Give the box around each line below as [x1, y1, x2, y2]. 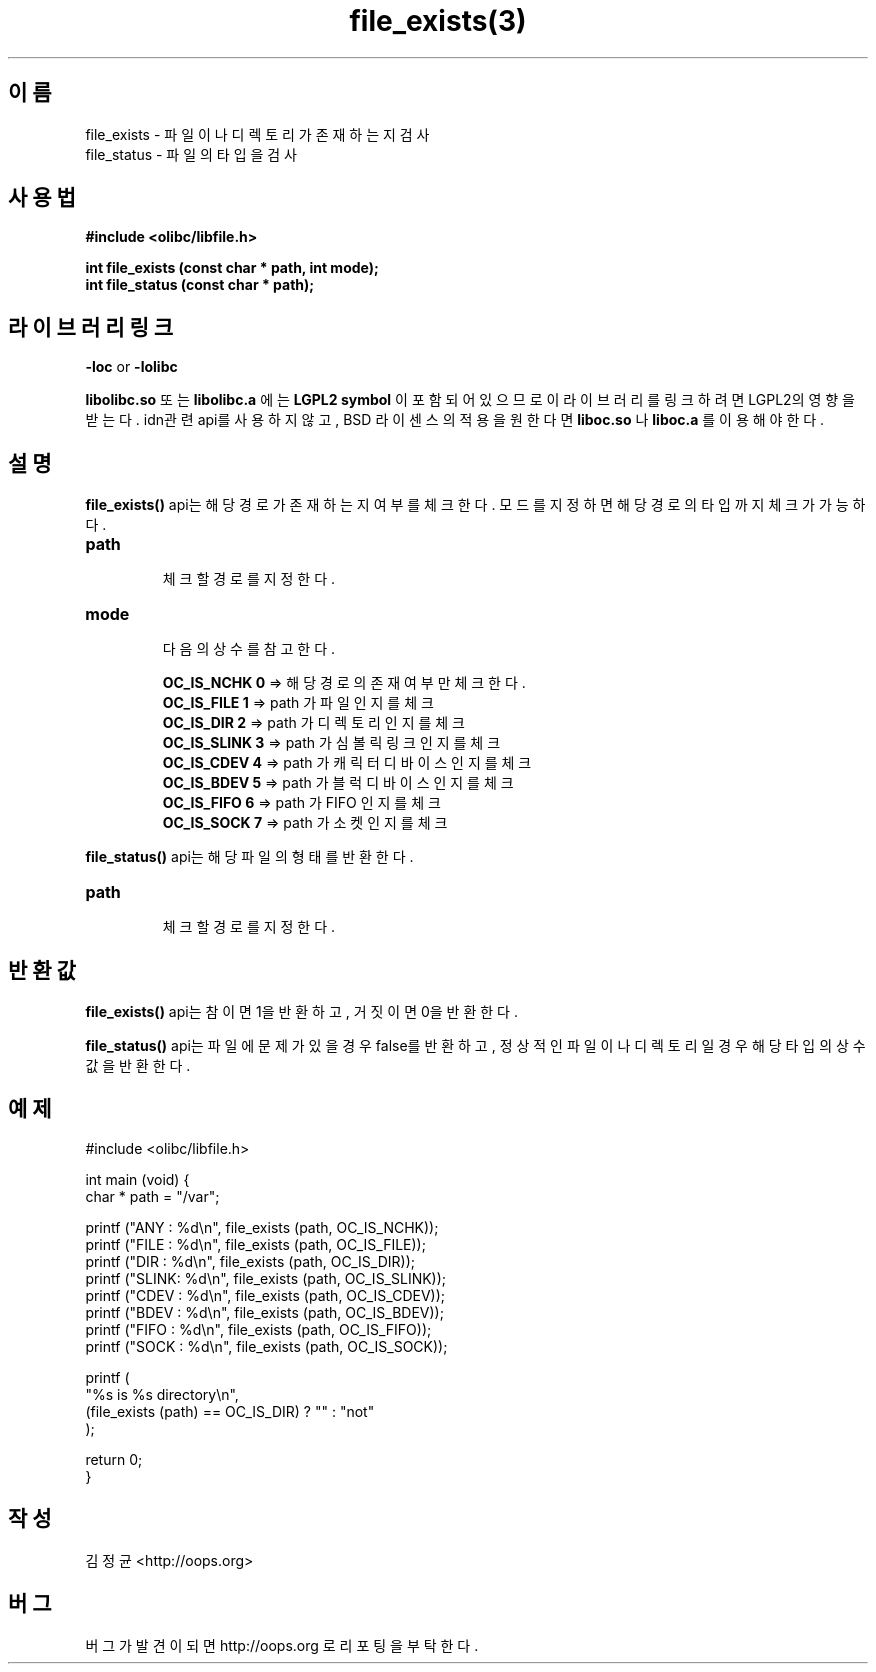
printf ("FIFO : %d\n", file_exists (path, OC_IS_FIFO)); [85, 1320, 432, 1338]
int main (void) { [85, 1170, 190, 1188]
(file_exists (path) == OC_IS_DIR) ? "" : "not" [85, 1402, 375, 1420]
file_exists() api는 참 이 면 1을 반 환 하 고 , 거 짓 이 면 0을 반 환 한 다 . [85, 1002, 518, 1020]
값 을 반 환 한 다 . [85, 1056, 191, 1074]
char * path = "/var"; [85, 1187, 220, 1205]
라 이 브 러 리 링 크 [8, 314, 174, 340]
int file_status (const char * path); [85, 276, 315, 294]
